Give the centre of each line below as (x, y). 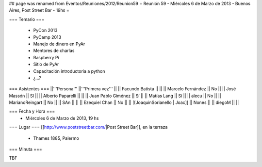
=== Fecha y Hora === (32, 111)
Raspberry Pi (46, 57)
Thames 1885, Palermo (56, 138)
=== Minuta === (25, 149)
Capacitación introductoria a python (69, 71)
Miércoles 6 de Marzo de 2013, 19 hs (62, 118)
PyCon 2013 (45, 30)
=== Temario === (27, 19)
